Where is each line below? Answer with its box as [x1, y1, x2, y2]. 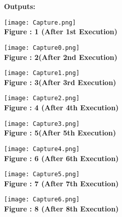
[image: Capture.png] [4, 19, 76, 26]
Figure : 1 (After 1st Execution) [4, 26, 117, 37]
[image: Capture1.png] [4, 69, 80, 77]
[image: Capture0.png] [4, 44, 80, 51]
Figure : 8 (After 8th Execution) [4, 203, 119, 213]
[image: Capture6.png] [4, 196, 80, 203]
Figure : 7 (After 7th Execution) [4, 178, 119, 188]
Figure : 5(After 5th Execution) [4, 127, 116, 138]
